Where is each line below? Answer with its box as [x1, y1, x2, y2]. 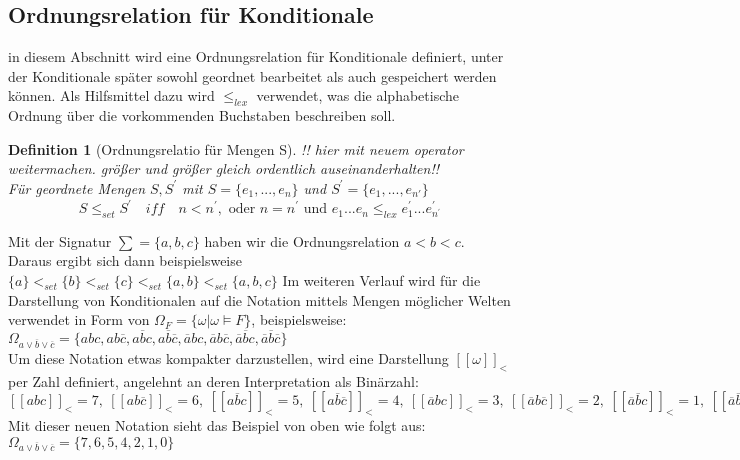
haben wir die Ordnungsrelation [204, 230, 400, 251]
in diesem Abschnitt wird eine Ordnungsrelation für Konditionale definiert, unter [8, 46, 504, 67]
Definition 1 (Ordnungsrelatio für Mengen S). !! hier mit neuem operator [8, 138, 464, 159]
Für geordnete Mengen [8, 177, 146, 198]
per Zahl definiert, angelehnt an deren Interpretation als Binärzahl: [8, 370, 419, 391]
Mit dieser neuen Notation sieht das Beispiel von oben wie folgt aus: [8, 414, 426, 435]
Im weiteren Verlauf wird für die [282, 270, 481, 291]
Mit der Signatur [8, 230, 112, 251]
